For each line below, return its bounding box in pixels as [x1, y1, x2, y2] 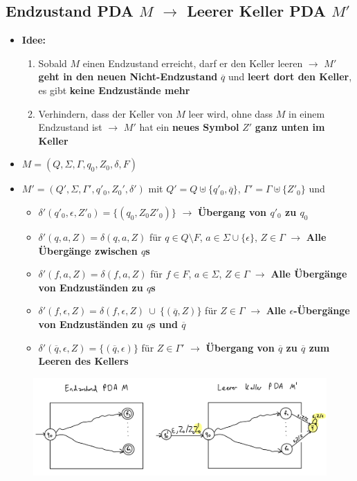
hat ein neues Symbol [139, 120, 239, 134]
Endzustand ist [38, 120, 102, 134]
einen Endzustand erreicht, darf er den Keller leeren [82, 55, 303, 70]
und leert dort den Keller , [228, 69, 352, 84]
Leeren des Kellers [38, 354, 129, 368]
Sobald [38, 55, 67, 70]
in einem [289, 106, 325, 120]
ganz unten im [255, 120, 325, 134]
